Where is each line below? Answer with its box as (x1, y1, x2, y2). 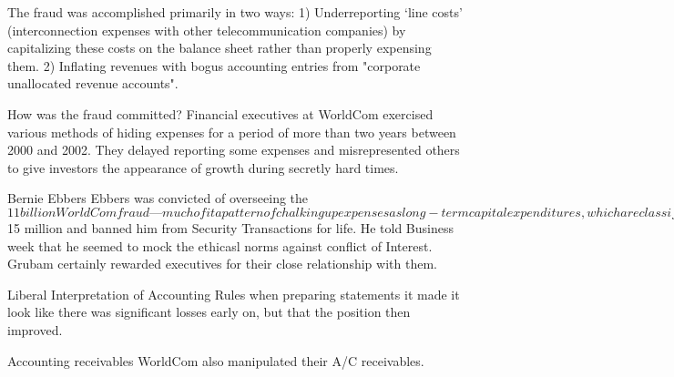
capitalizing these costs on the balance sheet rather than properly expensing (7, 38, 432, 57)
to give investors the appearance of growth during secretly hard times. (7, 158, 399, 177)
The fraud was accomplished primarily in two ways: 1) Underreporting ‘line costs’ (7, 3, 463, 21)
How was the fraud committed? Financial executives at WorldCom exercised (7, 104, 434, 123)
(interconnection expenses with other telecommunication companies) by (7, 20, 406, 39)
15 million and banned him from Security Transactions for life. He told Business (7, 218, 454, 237)
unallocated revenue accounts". (7, 74, 179, 93)
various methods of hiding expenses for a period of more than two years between (7, 122, 456, 141)
